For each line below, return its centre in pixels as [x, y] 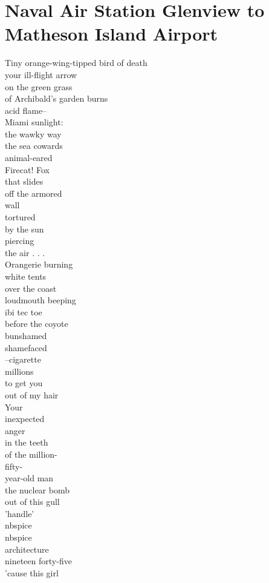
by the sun [24, 229]
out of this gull [32, 502]
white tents [26, 276]
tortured [20, 217]
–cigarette [23, 359]
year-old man [29, 478]
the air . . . [25, 252]
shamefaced [26, 347]
